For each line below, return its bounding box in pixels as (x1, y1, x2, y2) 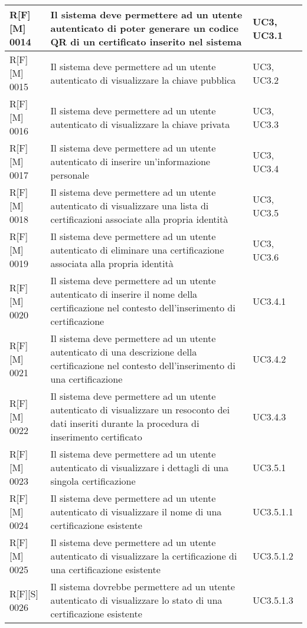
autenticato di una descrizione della (50, 345, 197, 359)
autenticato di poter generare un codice (50, 21, 239, 35)
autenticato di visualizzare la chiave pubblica (50, 73, 236, 87)
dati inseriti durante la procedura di (50, 416, 200, 430)
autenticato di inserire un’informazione (50, 154, 210, 168)
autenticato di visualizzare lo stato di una (50, 593, 223, 607)
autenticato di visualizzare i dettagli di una (50, 461, 228, 474)
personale (50, 168, 89, 182)
